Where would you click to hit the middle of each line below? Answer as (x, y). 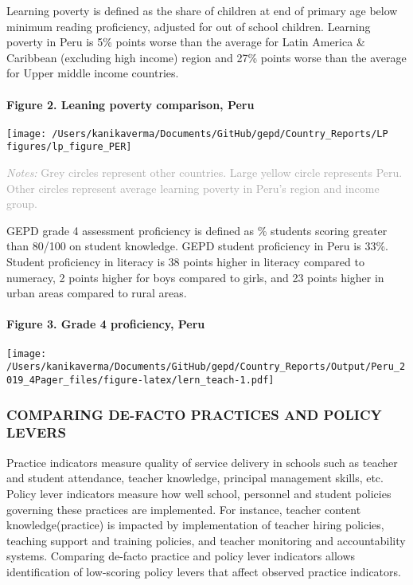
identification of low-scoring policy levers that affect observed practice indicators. (204, 571)
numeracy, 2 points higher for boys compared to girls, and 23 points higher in (195, 277)
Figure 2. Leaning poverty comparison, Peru (131, 104)
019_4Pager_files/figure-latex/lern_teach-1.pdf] (140, 380)
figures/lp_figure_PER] (69, 147)
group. (22, 204)
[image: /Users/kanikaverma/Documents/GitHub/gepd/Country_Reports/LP (197, 133)
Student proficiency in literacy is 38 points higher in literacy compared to (185, 262)
